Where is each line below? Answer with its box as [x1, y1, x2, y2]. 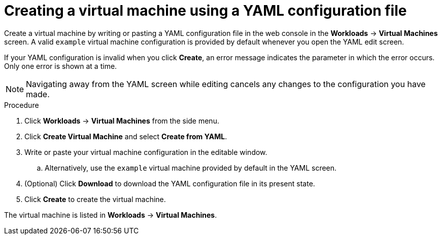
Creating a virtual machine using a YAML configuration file [4, 2, 407, 19]
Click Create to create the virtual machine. [24, 194, 166, 204]
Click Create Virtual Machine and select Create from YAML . [24, 132, 227, 141]
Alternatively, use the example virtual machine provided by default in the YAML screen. [45, 163, 337, 172]
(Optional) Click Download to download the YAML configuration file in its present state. [24, 179, 315, 188]
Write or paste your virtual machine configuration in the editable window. [24, 147, 267, 156]
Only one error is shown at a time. [4, 61, 117, 70]
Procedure [4, 100, 39, 109]
